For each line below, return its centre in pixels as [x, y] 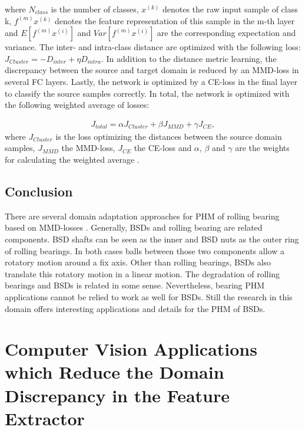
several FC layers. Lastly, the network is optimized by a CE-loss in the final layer [151, 81]
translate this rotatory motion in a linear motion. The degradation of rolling [142, 273]
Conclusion [39, 191]
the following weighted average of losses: [77, 105]
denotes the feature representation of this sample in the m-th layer [175, 20]
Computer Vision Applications [131, 349]
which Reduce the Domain [115, 372]
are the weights [262, 148]
